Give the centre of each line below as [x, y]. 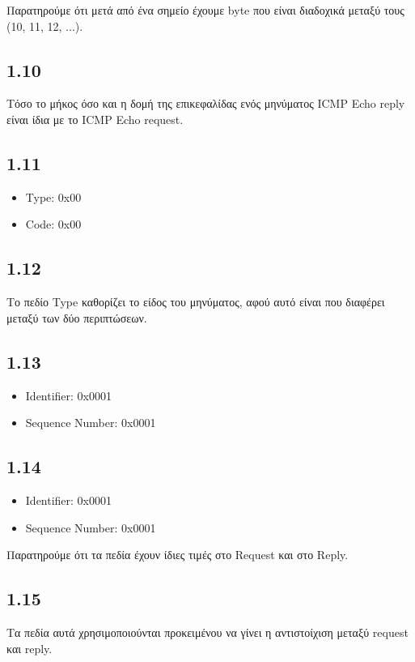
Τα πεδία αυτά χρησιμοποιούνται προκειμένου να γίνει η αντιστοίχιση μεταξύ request [207, 632]
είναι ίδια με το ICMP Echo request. [95, 119]
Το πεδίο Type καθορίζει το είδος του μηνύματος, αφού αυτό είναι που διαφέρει [196, 302]
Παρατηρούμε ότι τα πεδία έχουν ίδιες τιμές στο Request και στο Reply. [178, 555]
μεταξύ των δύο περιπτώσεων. [77, 317]
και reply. [30, 648]
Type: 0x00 [53, 196]
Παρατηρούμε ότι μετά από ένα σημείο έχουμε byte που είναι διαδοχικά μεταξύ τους [205, 10]
